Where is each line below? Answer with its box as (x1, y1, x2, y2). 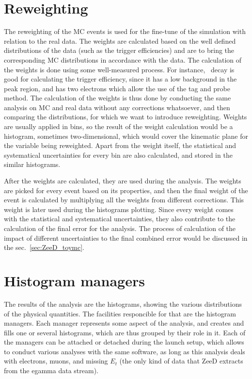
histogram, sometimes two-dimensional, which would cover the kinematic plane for (4, 131, 248, 141)
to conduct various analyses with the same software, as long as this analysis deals (4, 346, 245, 356)
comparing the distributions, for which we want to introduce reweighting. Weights (4, 112, 247, 122)
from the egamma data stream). (4, 365, 98, 376)
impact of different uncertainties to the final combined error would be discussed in (4, 232, 248, 243)
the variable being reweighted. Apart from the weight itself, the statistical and (4, 140, 236, 150)
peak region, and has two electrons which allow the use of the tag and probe (4, 83, 230, 93)
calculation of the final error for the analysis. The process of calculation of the (4, 223, 236, 233)
